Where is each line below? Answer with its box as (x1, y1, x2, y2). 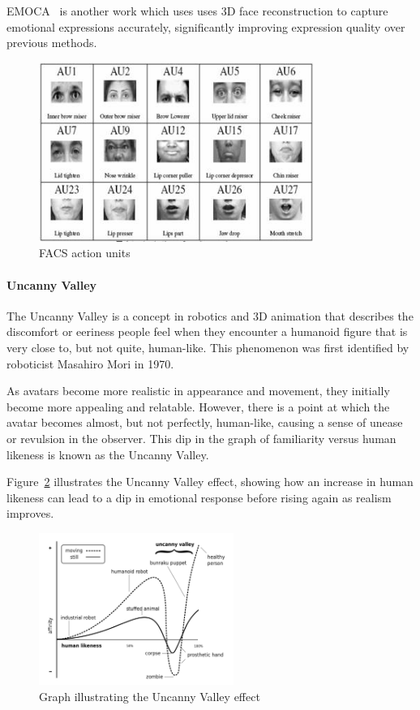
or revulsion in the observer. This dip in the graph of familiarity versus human (6, 429, 396, 446)
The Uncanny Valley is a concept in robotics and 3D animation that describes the (6, 307, 414, 324)
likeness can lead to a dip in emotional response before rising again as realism (6, 488, 392, 506)
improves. (6, 505, 54, 522)
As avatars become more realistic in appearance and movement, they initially (6, 382, 390, 399)
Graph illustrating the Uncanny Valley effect (39, 687, 260, 704)
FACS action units (39, 244, 131, 261)
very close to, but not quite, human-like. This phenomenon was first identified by (6, 338, 409, 355)
